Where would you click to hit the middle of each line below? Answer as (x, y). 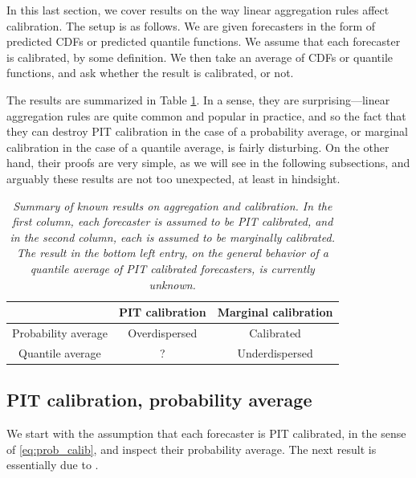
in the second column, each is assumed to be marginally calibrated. (172, 237)
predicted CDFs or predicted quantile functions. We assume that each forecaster (204, 41)
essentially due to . (53, 465)
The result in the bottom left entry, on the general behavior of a (172, 253)
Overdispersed (163, 332)
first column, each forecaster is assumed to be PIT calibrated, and (173, 221)
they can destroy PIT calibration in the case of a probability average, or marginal (207, 131)
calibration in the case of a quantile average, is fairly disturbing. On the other (198, 147)
